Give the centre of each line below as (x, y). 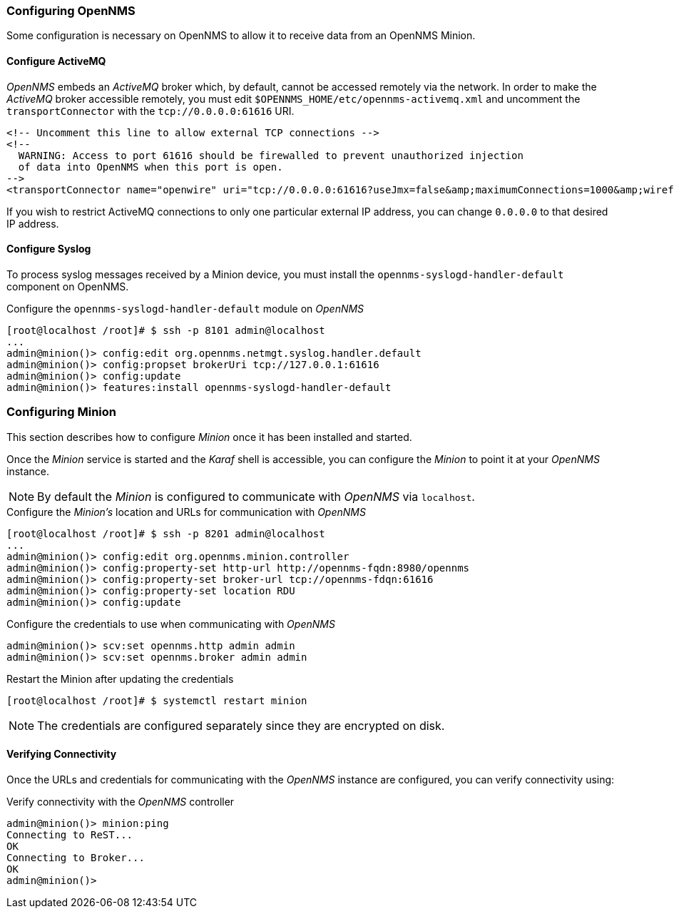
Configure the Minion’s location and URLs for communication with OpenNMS (186, 512)
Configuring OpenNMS (71, 11)
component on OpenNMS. (68, 286)
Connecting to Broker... (76, 857)
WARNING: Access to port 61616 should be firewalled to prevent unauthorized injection (271, 155)
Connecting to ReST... (70, 834)
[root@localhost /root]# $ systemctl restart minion (157, 700)
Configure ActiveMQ (56, 61)
